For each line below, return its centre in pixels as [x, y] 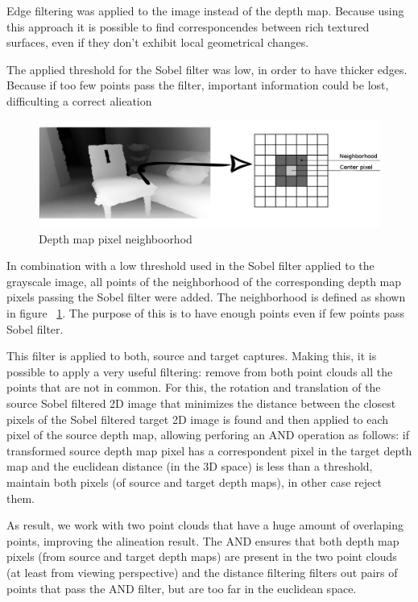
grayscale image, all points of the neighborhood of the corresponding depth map [204, 281]
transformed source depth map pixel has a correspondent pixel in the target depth [209, 450]
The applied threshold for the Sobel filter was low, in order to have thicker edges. [207, 69]
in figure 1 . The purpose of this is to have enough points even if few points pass [206, 313]
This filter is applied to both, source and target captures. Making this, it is [192, 356]
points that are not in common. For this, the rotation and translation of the [194, 387]
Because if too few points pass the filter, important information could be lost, [198, 85]
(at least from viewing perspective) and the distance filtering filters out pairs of [202, 572]
